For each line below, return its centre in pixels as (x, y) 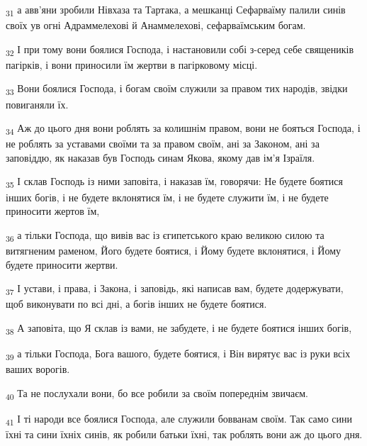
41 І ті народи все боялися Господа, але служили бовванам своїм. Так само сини (179, 419)
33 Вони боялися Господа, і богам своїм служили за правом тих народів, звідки (177, 89)
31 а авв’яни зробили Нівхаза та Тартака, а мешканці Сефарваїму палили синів (176, 10)
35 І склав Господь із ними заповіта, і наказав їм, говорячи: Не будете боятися (174, 182)
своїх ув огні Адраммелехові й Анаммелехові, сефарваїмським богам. (156, 25)
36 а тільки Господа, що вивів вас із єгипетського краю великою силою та (165, 235)
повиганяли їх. (37, 104)
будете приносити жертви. (62, 264)
